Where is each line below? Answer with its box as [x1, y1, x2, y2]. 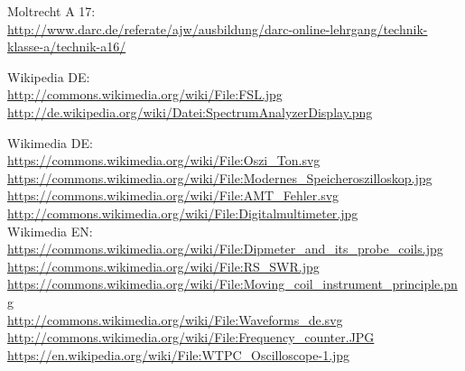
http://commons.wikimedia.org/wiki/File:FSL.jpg [7, 85, 283, 104]
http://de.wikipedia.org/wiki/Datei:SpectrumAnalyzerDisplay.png [7, 102, 373, 121]
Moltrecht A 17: [7, 2, 96, 20]
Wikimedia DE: [7, 133, 93, 152]
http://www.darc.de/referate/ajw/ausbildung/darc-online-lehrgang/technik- [7, 19, 428, 38]
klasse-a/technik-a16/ [7, 37, 126, 56]
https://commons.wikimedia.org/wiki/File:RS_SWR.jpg [7, 256, 320, 275]
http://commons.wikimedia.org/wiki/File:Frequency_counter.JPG [7, 328, 375, 347]
